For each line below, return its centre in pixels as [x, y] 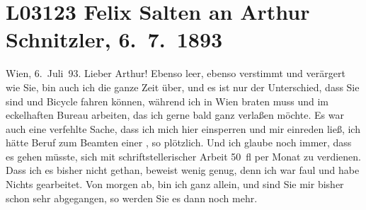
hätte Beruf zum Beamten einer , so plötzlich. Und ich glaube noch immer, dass [179, 142]
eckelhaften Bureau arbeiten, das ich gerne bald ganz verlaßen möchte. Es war [175, 115]
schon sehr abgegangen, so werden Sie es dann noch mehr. [132, 198]
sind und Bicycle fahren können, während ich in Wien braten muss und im [167, 101]
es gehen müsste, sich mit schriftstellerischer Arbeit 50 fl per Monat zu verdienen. [184, 156]
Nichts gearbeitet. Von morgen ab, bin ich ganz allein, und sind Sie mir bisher [175, 184]
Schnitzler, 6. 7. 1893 [114, 39]
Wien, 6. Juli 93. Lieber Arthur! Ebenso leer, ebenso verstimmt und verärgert [176, 73]
